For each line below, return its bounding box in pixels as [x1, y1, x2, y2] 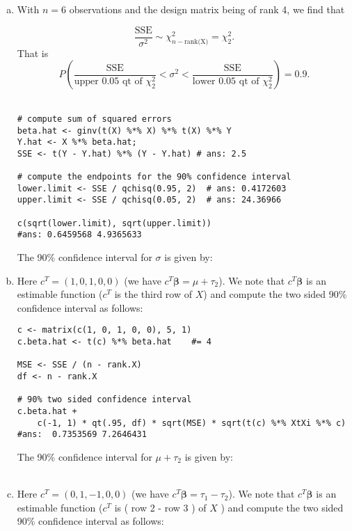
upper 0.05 [74, 76, 120, 86]
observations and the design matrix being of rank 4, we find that [69, 2, 345, 16]
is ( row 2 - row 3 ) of [114, 500, 207, 514]
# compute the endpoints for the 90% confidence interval [17, 172, 291, 182]
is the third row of [114, 287, 193, 301]
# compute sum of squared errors [17, 113, 172, 124]
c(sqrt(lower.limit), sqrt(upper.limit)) [17, 218, 211, 228]
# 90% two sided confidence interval [17, 395, 192, 405]
